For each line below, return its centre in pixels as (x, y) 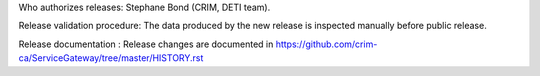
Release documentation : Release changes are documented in (146, 44)
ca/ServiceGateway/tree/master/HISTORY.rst (111, 58)
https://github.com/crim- (326, 44)
